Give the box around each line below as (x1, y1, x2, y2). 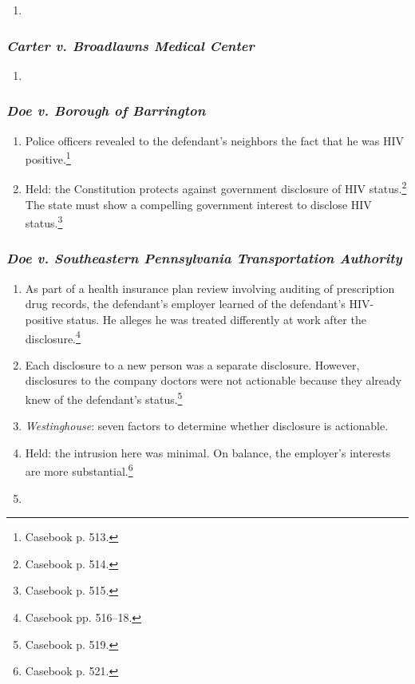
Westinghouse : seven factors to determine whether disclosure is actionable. (25, 417, 389, 434)
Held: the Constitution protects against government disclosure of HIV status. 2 (25, 178, 407, 197)
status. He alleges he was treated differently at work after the (66, 310, 366, 327)
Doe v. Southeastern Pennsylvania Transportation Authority (6, 248, 402, 268)
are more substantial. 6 (25, 461, 133, 480)
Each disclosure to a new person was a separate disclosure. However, (25, 356, 360, 373)
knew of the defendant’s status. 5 (25, 389, 183, 407)
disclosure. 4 (25, 327, 81, 346)
